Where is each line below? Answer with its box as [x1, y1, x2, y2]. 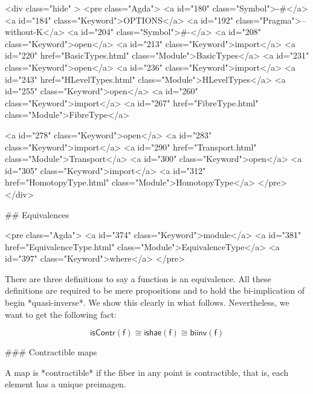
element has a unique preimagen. [5, 378, 126, 390]
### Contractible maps [5, 346, 97, 358]
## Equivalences [5, 208, 69, 221]
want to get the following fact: [5, 308, 117, 320]
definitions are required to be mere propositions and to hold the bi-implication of [5, 284, 305, 297]
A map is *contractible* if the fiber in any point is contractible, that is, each [5, 366, 289, 378]
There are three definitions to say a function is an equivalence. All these [5, 272, 271, 285]
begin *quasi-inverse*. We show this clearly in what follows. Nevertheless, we [5, 296, 289, 309]
